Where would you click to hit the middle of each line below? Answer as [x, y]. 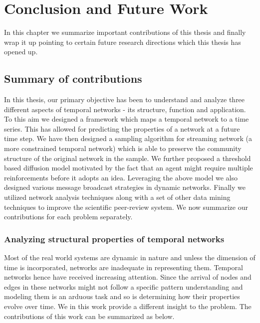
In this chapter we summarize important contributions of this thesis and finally [125, 32]
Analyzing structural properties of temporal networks [114, 239]
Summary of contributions [73, 79]
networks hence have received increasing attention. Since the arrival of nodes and [128, 277]
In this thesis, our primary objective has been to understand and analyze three [125, 99]
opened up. [21, 52]
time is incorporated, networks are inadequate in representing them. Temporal [124, 267]
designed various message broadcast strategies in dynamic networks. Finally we [125, 187]
